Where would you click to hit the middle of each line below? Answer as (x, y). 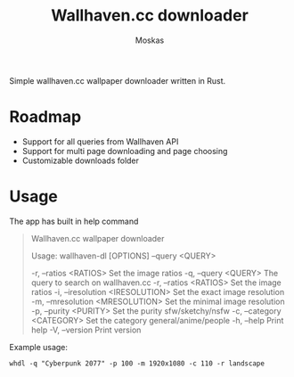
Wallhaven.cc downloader (150, 16)
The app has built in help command (74, 221)
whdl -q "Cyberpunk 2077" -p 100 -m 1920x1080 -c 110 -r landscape (137, 363)
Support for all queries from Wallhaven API (100, 141)
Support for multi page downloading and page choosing (125, 151)
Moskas (150, 40)
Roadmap (45, 117)
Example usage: (39, 347)
